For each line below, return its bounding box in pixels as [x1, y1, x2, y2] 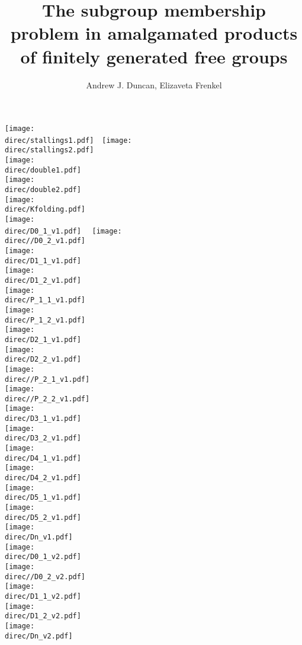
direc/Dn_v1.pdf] [5, 533, 73, 541]
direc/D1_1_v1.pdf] [5, 256, 81, 265]
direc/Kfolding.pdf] [5, 205, 86, 214]
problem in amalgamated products [10, 21, 298, 45]
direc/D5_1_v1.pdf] [5, 493, 81, 502]
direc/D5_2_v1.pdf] [5, 513, 81, 522]
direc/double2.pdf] [5, 186, 81, 194]
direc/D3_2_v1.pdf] [5, 434, 81, 443]
